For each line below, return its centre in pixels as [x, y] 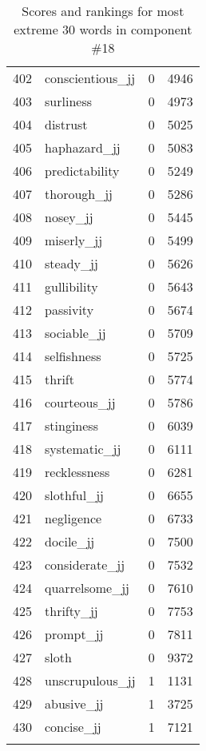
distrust [66, 124]
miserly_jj [74, 240]
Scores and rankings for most [103, 11]
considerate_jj [85, 564]
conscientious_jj [90, 78]
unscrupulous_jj [90, 680]
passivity [69, 310]
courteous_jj [80, 402]
